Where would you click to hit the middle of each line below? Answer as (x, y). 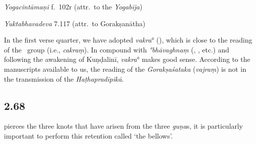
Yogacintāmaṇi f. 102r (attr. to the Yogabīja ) (73, 6)
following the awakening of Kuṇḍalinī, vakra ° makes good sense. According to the (127, 59)
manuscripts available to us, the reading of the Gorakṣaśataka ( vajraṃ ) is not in (125, 69)
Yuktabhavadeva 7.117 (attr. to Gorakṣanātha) (75, 23)
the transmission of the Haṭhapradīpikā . (64, 78)
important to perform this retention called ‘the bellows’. (88, 135)
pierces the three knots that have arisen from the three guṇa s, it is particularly (124, 126)
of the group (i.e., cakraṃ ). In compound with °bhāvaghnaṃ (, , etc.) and (117, 49)
